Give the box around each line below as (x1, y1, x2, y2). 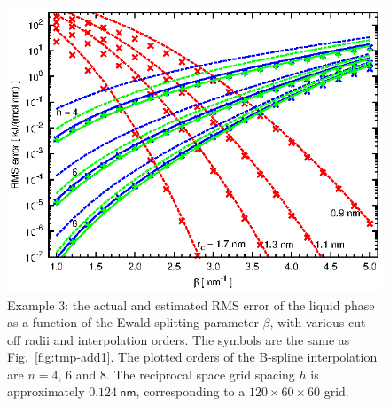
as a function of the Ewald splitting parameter (7, 313, 259, 332)
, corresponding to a (136, 382, 246, 401)
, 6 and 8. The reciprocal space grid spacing (58, 364, 295, 383)
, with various (269, 313, 345, 332)
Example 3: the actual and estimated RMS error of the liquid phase (7, 295, 375, 314)
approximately (7, 382, 85, 401)
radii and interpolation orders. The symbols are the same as (24, 330, 350, 348)
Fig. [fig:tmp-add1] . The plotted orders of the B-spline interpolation (7, 347, 378, 366)
